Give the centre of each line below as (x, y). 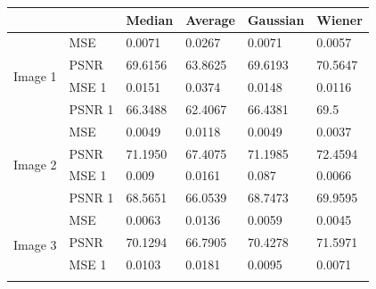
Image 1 (35, 75)
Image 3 (35, 244)
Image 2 (35, 164)
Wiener (339, 19)
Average (210, 19)
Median (150, 19)
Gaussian (276, 19)
